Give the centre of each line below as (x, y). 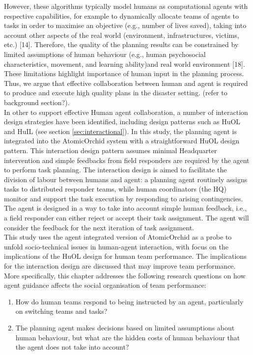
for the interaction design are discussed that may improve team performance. (120, 266)
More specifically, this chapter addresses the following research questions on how (125, 275)
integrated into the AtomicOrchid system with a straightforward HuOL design (122, 141)
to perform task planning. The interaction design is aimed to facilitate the (115, 170)
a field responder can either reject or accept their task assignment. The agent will (126, 218)
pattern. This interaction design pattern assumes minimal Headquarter (111, 150)
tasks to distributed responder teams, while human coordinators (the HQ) (115, 189)
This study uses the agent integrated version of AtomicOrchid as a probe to (118, 237)
